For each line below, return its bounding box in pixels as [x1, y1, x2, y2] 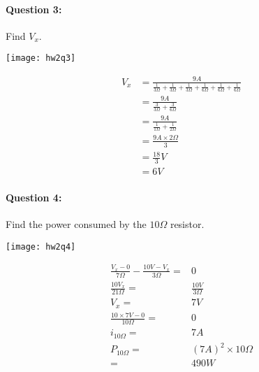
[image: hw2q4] [6, 241, 76, 252]
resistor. [170, 216, 205, 231]
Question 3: [6, 1, 62, 16]
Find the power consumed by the [6, 216, 147, 231]
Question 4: [6, 189, 62, 204]
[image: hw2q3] [6, 53, 76, 64]
